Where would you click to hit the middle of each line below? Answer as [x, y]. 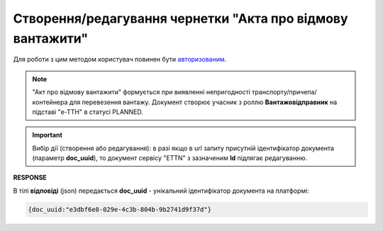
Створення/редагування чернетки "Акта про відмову [181, 18]
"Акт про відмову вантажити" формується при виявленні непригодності [141, 92]
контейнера [50, 102]
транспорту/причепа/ [284, 92]
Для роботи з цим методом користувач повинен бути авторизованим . [120, 60]
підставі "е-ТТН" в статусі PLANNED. [88, 112]
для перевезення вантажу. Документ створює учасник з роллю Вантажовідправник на [203, 102]
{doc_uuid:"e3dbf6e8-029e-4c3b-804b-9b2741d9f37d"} [120, 209]
